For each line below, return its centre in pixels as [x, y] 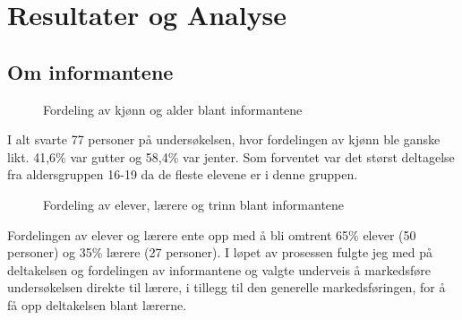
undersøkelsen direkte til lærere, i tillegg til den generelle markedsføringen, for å [227, 287]
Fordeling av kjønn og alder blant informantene [173, 109]
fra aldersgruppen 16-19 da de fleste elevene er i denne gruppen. [183, 174]
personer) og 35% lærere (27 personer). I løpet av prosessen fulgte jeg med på [220, 252]
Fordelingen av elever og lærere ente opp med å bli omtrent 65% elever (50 [212, 234]
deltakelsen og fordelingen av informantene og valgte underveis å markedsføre [219, 269]
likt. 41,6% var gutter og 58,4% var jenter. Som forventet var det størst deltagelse [231, 156]
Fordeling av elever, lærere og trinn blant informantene [194, 204]
